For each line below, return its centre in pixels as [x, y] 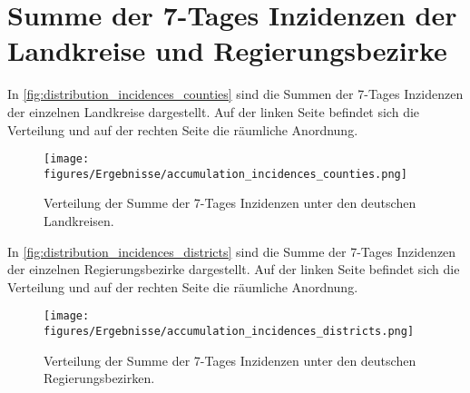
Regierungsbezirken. [99, 378]
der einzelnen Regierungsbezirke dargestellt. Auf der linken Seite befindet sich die [234, 269]
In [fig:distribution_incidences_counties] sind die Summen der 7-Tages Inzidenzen [235, 94]
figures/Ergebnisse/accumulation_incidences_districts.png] [229, 332]
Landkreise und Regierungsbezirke [227, 50]
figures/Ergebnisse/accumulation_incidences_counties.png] [225, 174]
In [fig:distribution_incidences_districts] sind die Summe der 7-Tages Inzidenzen [232, 251]
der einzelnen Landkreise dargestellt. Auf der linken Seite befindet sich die [214, 111]
